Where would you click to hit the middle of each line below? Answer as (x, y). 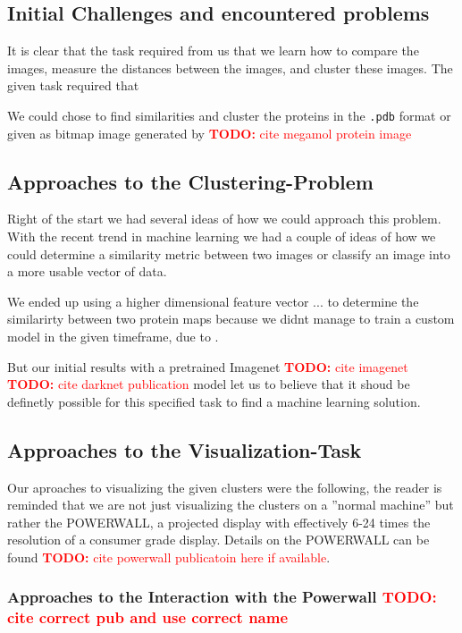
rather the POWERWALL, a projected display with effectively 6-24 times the (219, 522)
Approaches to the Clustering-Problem (190, 181)
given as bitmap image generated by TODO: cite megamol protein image (210, 133)
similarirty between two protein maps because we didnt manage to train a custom (231, 319)
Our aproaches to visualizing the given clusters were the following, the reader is (225, 487)
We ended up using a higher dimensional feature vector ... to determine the (213, 301)
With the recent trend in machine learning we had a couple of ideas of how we (222, 236)
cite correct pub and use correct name (148, 617)
